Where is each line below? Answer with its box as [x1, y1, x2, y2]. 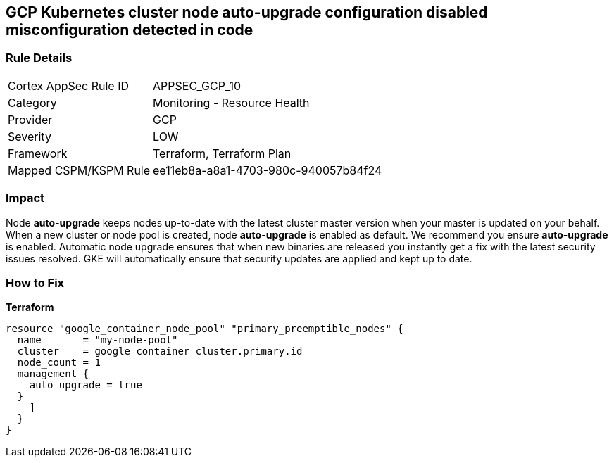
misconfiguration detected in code [6, 21, 253, 39]
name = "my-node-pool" [17, 334, 178, 346]
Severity [8, 129, 51, 144]
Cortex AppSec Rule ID [8, 78, 130, 93]
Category [8, 95, 57, 110]
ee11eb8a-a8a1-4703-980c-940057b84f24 [153, 163, 382, 177]
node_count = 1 [17, 357, 101, 369]
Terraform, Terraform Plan [153, 146, 292, 160]
